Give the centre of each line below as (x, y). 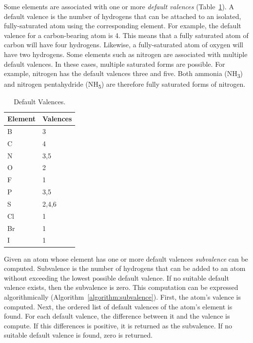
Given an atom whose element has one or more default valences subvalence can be (126, 258)
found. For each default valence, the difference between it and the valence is (117, 316)
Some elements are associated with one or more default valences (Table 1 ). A (119, 6)
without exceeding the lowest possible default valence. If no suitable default (117, 277)
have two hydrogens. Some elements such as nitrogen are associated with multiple (126, 54)
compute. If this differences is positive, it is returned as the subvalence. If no (118, 325)
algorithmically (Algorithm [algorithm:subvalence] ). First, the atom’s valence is (123, 296)
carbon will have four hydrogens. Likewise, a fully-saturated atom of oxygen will (124, 45)
